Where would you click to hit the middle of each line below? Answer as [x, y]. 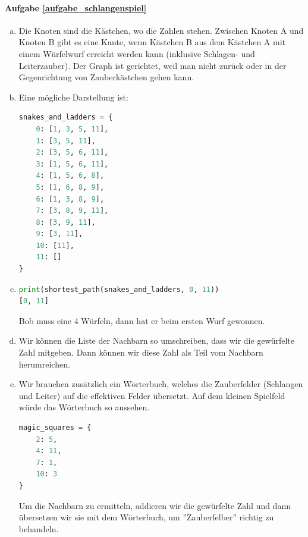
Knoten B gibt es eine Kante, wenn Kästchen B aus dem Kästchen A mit [152, 42]
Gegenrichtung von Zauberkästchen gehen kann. [106, 77]
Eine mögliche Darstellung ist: [73, 97]
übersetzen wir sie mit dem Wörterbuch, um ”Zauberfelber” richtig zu [146, 517]
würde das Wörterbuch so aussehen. [84, 407]
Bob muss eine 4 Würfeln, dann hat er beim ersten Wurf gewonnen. [142, 320]
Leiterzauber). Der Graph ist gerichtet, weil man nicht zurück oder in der [153, 65]
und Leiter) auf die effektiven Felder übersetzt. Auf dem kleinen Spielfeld [152, 395]
